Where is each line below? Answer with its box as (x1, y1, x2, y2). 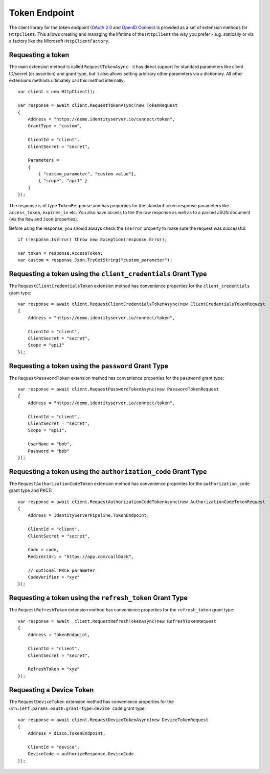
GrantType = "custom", (27, 123, 83, 129)
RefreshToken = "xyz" (27, 666, 80, 672)
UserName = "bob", (27, 441, 72, 447)
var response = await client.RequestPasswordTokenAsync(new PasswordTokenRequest (18, 387, 219, 392)
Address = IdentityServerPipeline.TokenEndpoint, (27, 512, 149, 518)
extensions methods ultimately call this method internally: (9, 77, 125, 83)
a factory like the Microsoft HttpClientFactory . (9, 38, 110, 44)
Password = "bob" (27, 448, 69, 454)
